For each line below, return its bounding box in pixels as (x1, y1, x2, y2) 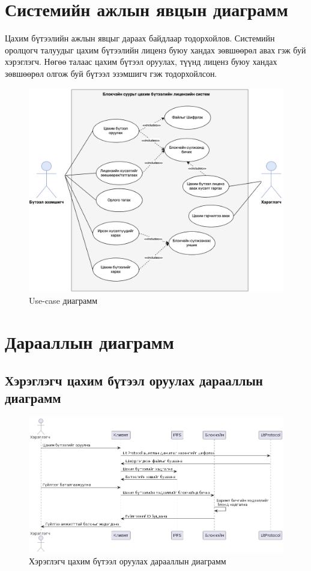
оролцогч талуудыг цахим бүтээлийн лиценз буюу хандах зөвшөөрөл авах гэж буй (5, 43, 306, 56)
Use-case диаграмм (29, 294, 98, 307)
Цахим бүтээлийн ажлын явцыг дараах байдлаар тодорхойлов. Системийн (5, 32, 275, 44)
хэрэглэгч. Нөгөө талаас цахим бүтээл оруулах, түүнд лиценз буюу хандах (5, 55, 277, 68)
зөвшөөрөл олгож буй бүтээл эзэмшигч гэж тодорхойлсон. (5, 67, 217, 79)
